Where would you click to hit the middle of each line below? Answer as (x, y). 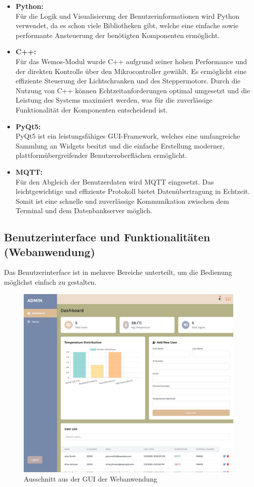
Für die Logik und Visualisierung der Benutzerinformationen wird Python (127, 16)
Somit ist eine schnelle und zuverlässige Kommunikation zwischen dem (122, 201)
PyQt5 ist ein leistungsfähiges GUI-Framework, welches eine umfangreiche (128, 136)
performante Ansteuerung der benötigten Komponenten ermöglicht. (118, 35)
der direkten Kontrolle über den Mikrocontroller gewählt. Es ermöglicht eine (131, 71)
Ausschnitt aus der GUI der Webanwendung (90, 479)
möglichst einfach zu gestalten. (50, 282)
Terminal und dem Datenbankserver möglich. (84, 210)
